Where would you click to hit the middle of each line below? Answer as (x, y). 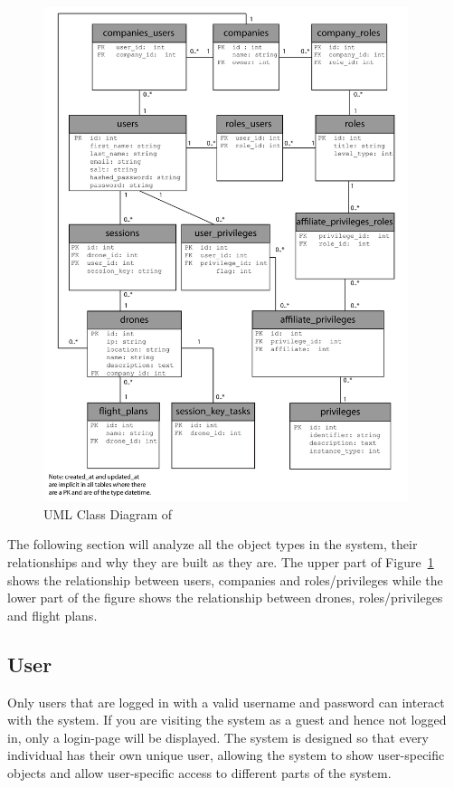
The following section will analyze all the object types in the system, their (213, 544)
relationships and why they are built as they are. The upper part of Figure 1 (221, 562)
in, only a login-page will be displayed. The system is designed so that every (218, 737)
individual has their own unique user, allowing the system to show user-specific (226, 755)
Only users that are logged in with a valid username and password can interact (226, 702)
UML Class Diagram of (108, 513)
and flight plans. (52, 615)
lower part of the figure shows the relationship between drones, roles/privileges (225, 598)
